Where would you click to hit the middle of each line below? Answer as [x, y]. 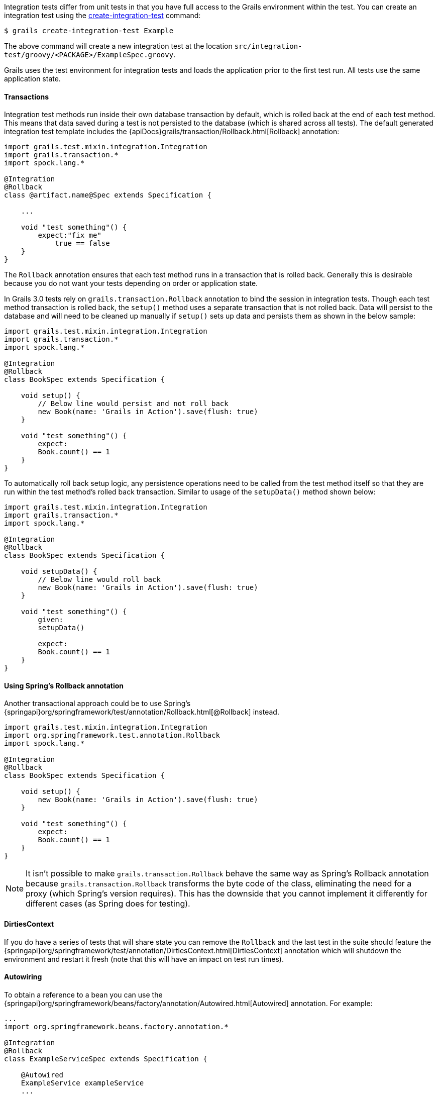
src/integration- [268, 46]
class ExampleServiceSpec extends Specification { [106, 1059]
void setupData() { [59, 572]
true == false [82, 243]
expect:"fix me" [70, 235]
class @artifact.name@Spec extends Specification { [108, 195]
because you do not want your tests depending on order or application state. [131, 283]
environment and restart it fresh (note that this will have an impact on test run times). [144, 959]
